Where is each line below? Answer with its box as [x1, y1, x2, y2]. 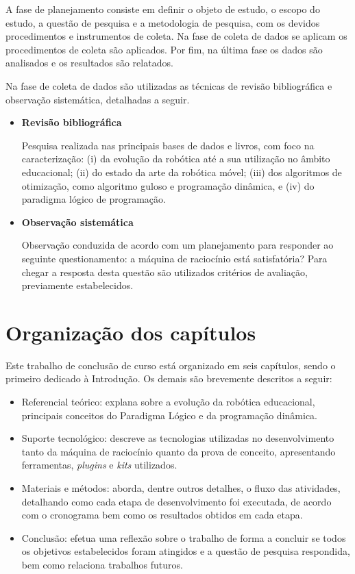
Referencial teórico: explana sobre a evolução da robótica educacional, [21, 395, 315, 408]
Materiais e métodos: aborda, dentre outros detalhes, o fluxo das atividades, [21, 480, 341, 495]
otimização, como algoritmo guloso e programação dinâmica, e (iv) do [21, 178, 315, 192]
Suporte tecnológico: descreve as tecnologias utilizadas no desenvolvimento [21, 431, 334, 445]
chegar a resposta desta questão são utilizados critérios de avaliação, [21, 264, 308, 279]
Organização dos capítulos [5, 318, 256, 346]
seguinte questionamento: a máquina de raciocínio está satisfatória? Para [21, 251, 328, 265]
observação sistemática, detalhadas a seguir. [5, 92, 190, 106]
